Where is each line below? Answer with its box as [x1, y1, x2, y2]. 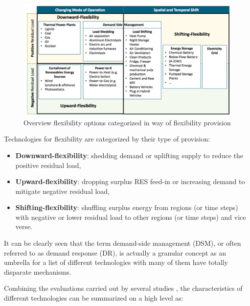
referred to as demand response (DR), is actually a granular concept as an [4, 247, 227, 258]
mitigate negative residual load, [15, 186, 110, 196]
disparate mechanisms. [4, 266, 71, 277]
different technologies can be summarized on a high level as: [4, 293, 183, 303]
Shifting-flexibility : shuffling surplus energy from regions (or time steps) [15, 202, 238, 212]
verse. [15, 221, 33, 232]
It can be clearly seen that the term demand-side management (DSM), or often [4, 238, 241, 248]
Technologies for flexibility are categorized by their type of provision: [4, 134, 210, 144]
